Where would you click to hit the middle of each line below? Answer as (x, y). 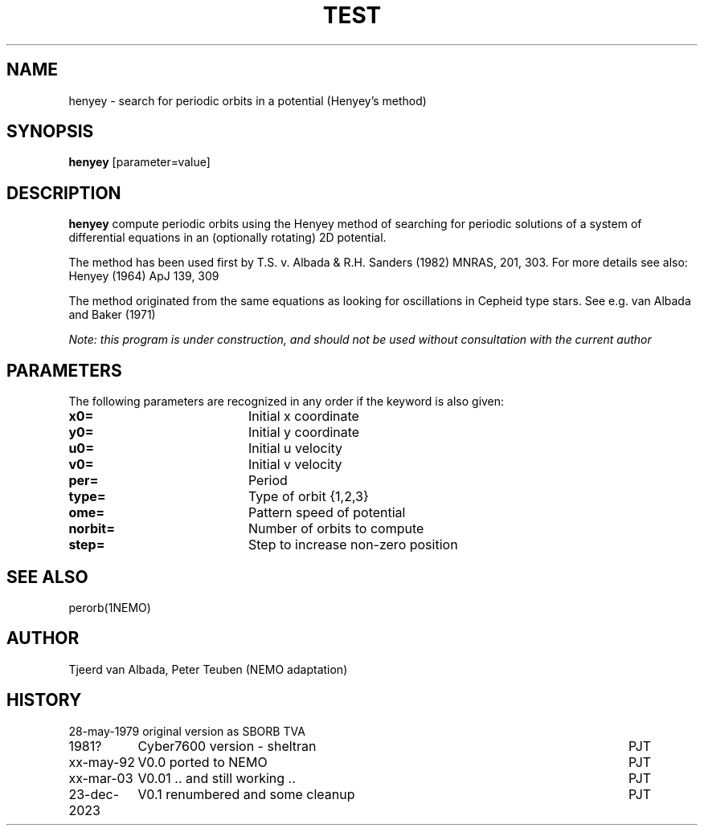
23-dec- (94, 794)
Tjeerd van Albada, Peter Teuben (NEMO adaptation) (208, 669)
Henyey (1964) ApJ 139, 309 (144, 276)
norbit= (92, 529)
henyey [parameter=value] (139, 162)
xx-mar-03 (101, 778)
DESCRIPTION (64, 193)
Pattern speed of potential (327, 513)
